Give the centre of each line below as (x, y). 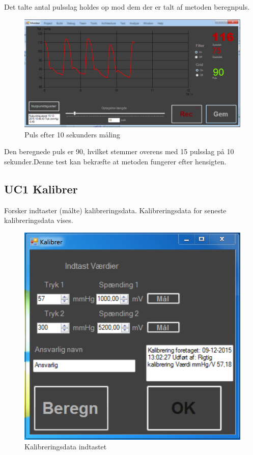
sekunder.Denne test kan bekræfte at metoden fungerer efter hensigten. (115, 161)
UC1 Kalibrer (41, 189)
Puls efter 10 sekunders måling (72, 134)
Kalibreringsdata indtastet (66, 447)
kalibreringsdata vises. (39, 220)
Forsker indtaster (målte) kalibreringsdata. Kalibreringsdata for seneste (115, 210)
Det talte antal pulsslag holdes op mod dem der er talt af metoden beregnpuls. (127, 7)
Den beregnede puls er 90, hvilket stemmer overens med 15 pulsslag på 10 (119, 151)
